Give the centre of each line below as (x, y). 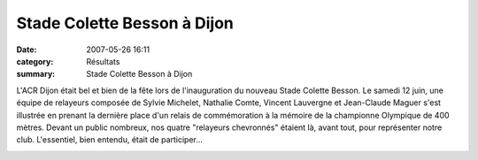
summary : (36, 74)
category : (35, 61)
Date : (27, 50)
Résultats (103, 61)
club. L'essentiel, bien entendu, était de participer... (110, 140)
